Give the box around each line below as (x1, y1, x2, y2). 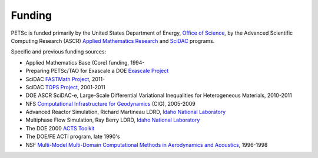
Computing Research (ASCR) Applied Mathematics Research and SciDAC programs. (11, 37, 215, 44)
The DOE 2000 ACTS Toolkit (25, 125, 95, 132)
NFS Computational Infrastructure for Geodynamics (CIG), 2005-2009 (25, 100, 196, 107)
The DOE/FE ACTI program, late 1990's (25, 133, 120, 140)
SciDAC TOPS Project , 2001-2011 (25, 83, 105, 90)
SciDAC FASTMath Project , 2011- (25, 75, 105, 82)
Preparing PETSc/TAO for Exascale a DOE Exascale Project (25, 68, 169, 75)
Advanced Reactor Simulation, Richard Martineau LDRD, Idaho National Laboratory (25, 109, 226, 116)
